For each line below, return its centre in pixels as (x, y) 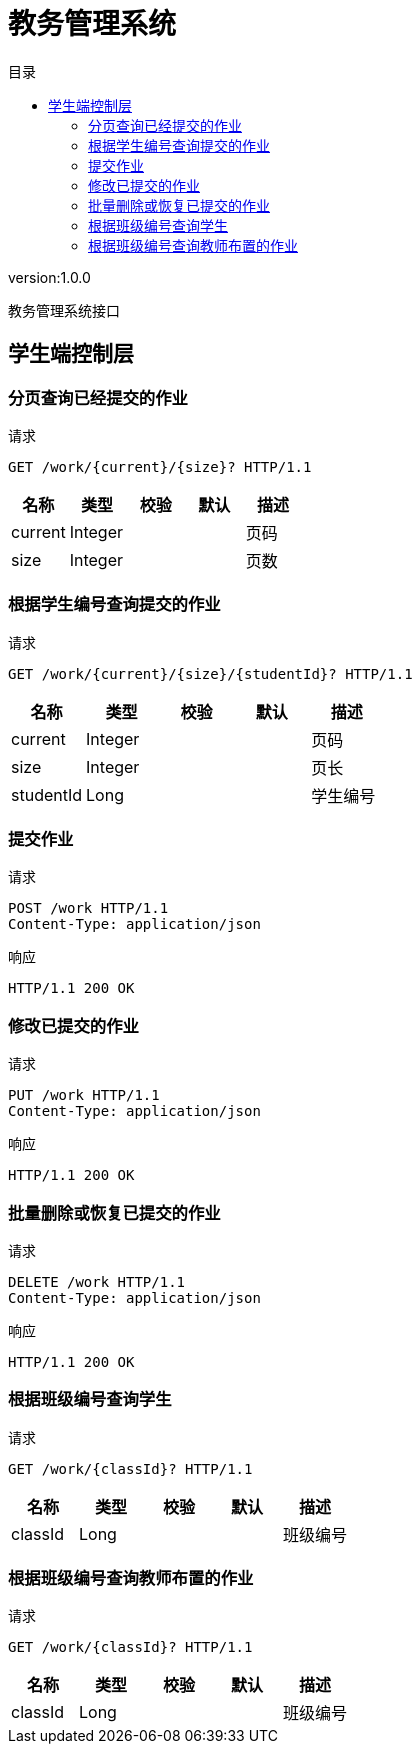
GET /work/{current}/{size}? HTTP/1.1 (160, 466)
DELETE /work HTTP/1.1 (97, 1281)
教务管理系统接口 (64, 310)
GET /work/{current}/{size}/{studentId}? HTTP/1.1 (210, 673)
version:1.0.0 (49, 277)
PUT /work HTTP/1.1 (84, 1095)
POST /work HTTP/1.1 (88, 908)
